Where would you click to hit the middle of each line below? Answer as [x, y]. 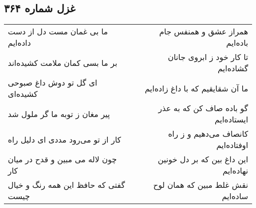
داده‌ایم [19, 43]
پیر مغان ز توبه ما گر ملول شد [59, 114]
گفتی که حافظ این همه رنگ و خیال [66, 185]
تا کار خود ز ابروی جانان [208, 57]
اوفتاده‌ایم [232, 145]
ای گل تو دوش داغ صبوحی [53, 83]
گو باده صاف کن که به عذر [203, 108]
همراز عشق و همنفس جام [204, 31]
